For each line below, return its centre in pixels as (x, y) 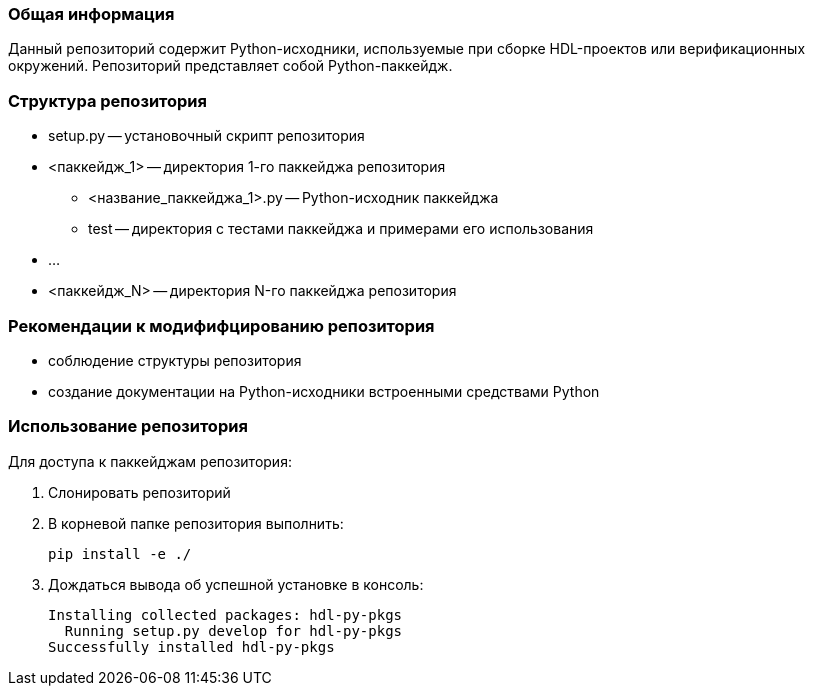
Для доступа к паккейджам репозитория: (150, 461)
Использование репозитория (128, 426)
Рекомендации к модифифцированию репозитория (221, 325)
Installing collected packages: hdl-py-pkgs (225, 614)
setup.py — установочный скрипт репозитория (206, 136)
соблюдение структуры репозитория (175, 360)
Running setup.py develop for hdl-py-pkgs (233, 630)
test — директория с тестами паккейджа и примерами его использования (341, 229)
